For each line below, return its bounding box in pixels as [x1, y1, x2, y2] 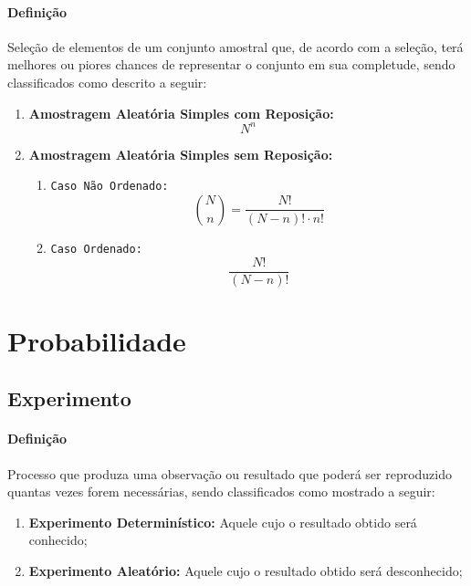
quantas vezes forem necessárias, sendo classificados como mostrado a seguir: [7, 482, 435, 501]
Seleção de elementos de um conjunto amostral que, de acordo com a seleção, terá [7, 37, 464, 56]
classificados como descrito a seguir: [7, 72, 207, 91]
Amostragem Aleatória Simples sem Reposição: [28, 144, 333, 163]
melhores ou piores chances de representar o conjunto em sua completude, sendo [7, 55, 455, 74]
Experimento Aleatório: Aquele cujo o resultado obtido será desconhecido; [28, 560, 463, 580]
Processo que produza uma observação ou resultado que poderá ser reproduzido [7, 464, 453, 483]
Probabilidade [7, 321, 186, 359]
